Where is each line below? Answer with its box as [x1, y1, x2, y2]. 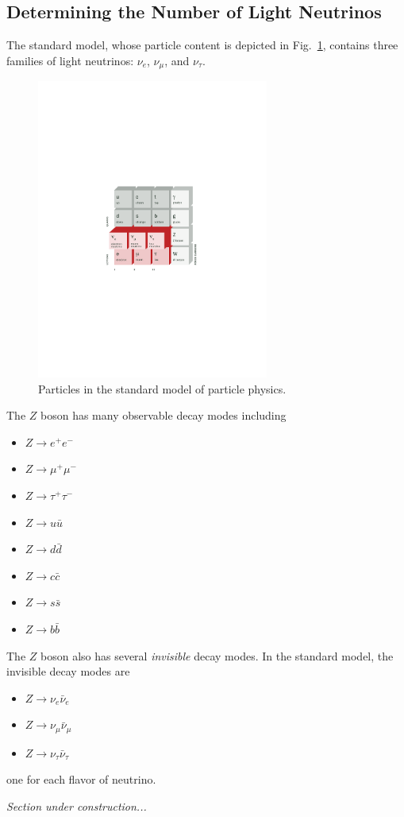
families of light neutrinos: [6, 52, 134, 68]
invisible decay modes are [6, 663, 130, 680]
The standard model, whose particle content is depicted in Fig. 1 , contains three [6, 37, 398, 53]
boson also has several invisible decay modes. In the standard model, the [40, 647, 394, 664]
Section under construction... [6, 798, 147, 815]
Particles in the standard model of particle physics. [38, 380, 287, 397]
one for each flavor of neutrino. [6, 771, 156, 788]
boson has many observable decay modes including [40, 407, 287, 424]
